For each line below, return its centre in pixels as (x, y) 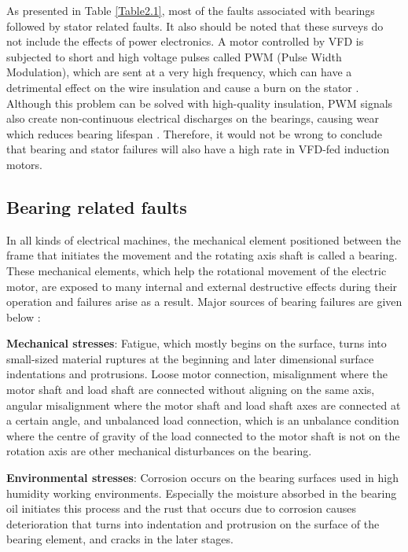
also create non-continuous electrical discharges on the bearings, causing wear (193, 118)
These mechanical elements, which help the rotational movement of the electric (197, 270)
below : (24, 316)
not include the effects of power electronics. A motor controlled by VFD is (185, 41)
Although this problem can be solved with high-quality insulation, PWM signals (200, 103)
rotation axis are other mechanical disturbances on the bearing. (159, 451)
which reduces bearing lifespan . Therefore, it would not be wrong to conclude (194, 133)
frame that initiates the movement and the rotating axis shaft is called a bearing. (202, 255)
